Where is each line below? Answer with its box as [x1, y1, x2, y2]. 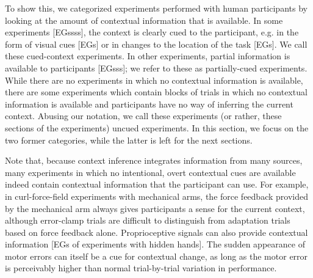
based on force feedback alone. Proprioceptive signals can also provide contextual [5, 225, 308, 238]
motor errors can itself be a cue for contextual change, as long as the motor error [5, 249, 308, 262]
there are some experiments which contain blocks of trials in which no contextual [5, 86, 308, 98]
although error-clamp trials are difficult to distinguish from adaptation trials [5, 214, 290, 227]
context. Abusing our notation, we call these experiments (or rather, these [5, 109, 282, 122]
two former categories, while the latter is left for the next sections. [5, 133, 253, 146]
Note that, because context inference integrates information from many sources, [5, 154, 303, 167]
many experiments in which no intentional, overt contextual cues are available [5, 166, 296, 178]
